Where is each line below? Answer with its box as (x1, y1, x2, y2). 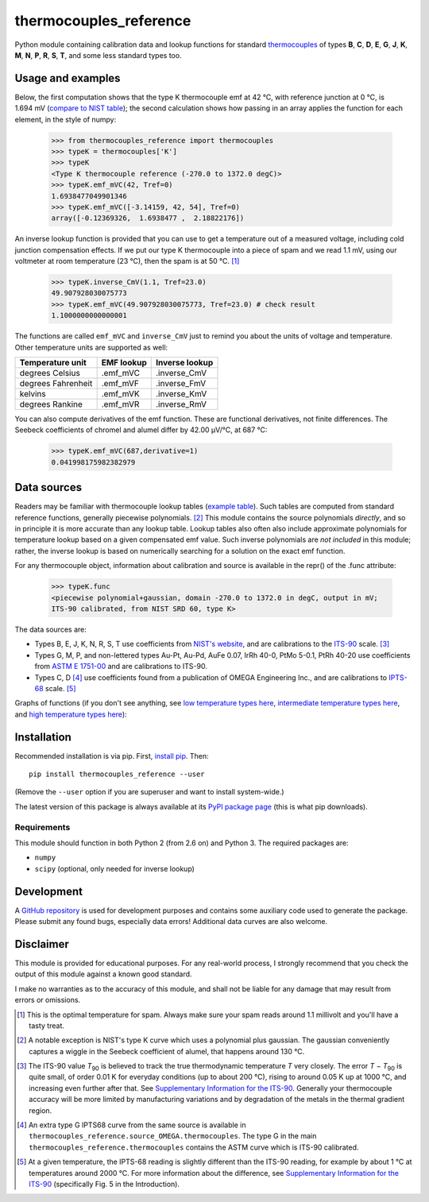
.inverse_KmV (156, 388, 207, 400)
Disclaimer (14, 937, 69, 951)
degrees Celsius (19, 368, 81, 379)
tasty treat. (29, 1021, 65, 1030)
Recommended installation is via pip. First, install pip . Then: (14, 751, 210, 760)
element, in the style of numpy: (14, 114, 117, 124)
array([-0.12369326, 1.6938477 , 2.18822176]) (51, 214, 245, 222)
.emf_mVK (101, 388, 140, 400)
